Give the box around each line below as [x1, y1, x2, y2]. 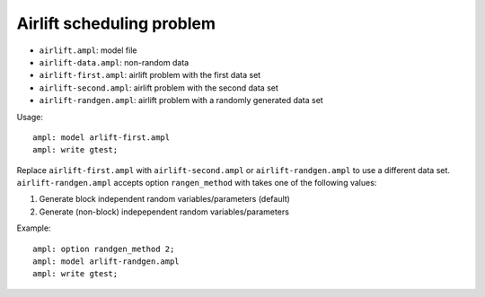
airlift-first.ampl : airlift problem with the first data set [39, 70, 261, 81]
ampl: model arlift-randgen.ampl [32, 257, 180, 266]
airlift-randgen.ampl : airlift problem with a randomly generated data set [39, 95, 323, 106]
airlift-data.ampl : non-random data [39, 57, 190, 67]
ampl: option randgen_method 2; [32, 243, 175, 254]
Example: [16, 223, 51, 233]
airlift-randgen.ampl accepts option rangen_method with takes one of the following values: [16, 178, 377, 188]
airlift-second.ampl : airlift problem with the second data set [39, 82, 278, 93]
